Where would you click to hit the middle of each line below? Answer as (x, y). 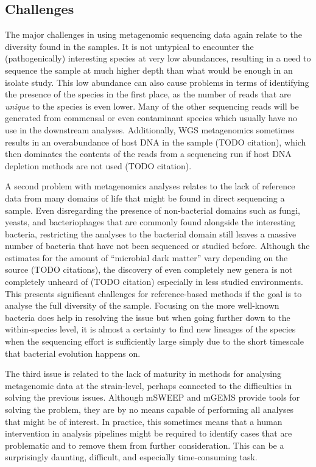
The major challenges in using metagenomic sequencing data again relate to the (153, 34)
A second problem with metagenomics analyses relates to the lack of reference (150, 186)
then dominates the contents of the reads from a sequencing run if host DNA (148, 154)
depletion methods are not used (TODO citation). (98, 165)
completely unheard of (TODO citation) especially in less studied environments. (154, 282)
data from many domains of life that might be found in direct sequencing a (145, 198)
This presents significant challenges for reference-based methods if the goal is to (153, 293)
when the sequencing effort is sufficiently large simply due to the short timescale (154, 341)
